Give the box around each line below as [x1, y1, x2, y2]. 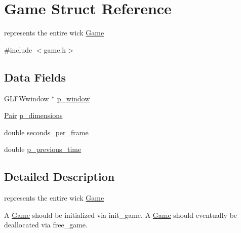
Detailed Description [4, 169, 115, 184]
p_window [57, 93, 90, 103]
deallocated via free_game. [4, 219, 88, 230]
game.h [44, 44, 66, 55]
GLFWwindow [4, 93, 49, 103]
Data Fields [4, 69, 66, 85]
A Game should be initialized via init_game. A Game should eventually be [4, 209, 237, 220]
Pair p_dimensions [4, 110, 63, 121]
